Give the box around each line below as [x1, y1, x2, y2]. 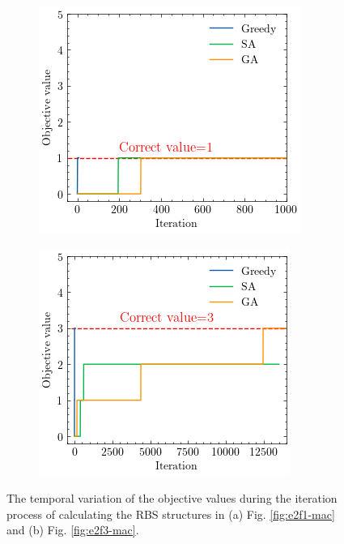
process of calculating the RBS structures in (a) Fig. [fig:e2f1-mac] [6, 505, 335, 522]
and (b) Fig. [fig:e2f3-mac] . [6, 521, 139, 538]
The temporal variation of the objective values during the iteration [6, 490, 338, 507]
